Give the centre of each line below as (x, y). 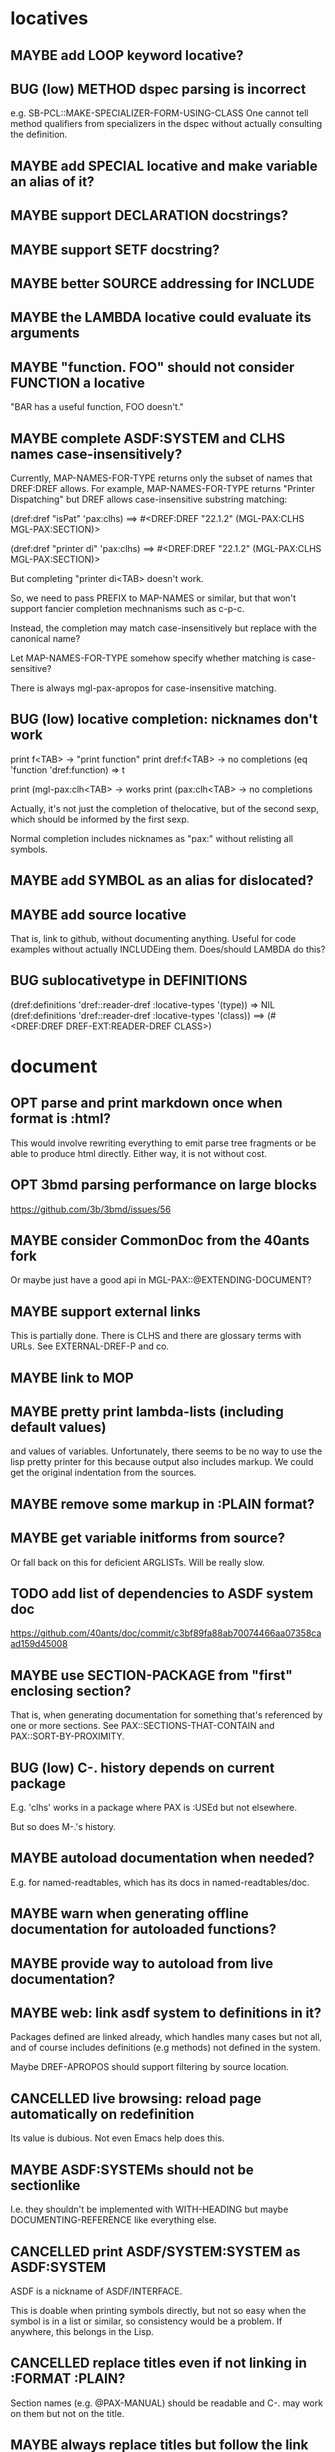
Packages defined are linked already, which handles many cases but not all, (166, 2037)
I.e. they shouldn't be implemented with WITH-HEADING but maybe (149, 2209)
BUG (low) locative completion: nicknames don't (164, 719)
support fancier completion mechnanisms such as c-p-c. (127, 608)
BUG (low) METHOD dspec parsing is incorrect (158, 88)
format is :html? (61, 1118)
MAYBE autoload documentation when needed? (162, 1858)
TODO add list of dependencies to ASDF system (162, 1593)
